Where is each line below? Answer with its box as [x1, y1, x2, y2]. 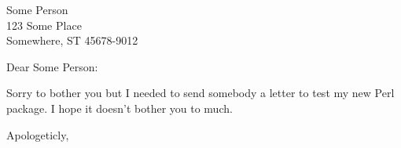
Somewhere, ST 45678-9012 [6, 32, 138, 49]
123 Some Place [6, 16, 82, 33]
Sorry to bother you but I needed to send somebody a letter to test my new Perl [6, 85, 395, 101]
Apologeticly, [6, 126, 69, 143]
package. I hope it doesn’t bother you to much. [6, 99, 233, 116]
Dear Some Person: [6, 58, 98, 74]
